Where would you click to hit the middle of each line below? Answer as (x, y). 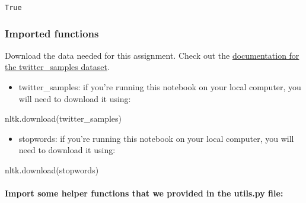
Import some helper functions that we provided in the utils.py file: (144, 193)
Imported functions (52, 33)
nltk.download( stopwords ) (52, 170)
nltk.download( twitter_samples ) (63, 118)
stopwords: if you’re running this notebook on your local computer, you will (156, 138)
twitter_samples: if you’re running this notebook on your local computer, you (160, 87)
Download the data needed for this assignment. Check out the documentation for (152, 55)
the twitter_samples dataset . (57, 67)
